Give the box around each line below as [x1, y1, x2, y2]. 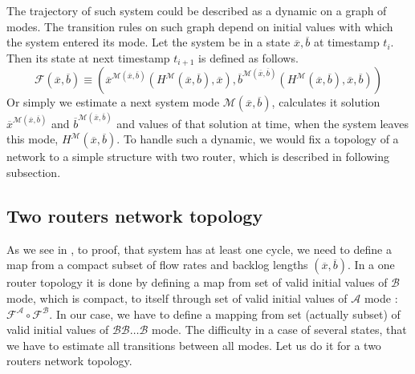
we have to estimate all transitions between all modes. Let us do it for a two [6, 336, 381, 353]
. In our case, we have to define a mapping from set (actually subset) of [49, 305, 401, 322]
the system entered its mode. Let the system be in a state [6, 34, 291, 50]
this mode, [6, 131, 59, 147]
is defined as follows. [198, 49, 299, 66]
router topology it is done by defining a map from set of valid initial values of [6, 274, 388, 291]
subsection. [6, 164, 61, 181]
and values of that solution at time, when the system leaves [116, 115, 409, 131]
